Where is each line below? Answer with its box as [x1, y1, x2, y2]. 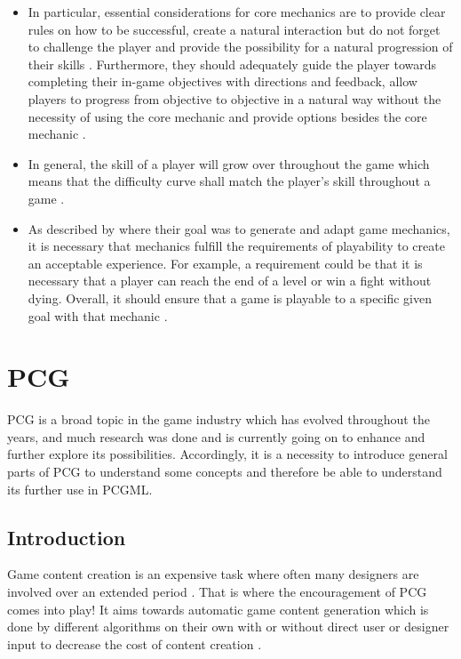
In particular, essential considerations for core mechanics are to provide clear [28, 3, 446, 20]
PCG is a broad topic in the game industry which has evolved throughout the [7, 410, 430, 429]
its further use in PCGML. [7, 479, 153, 498]
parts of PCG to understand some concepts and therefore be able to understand [7, 462, 442, 480]
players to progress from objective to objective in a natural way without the [28, 89, 441, 108]
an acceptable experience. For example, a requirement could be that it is [28, 253, 423, 272]
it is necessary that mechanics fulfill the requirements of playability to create [28, 237, 445, 255]
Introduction [7, 523, 126, 551]
